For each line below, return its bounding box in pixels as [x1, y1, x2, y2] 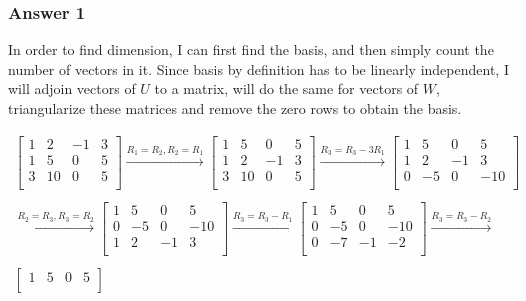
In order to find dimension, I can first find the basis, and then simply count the [8, 39, 494, 60]
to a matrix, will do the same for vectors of [154, 78, 419, 99]
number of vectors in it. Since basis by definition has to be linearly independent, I [8, 58, 509, 79]
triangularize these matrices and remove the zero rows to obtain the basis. [8, 98, 462, 118]
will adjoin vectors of [8, 78, 136, 99]
